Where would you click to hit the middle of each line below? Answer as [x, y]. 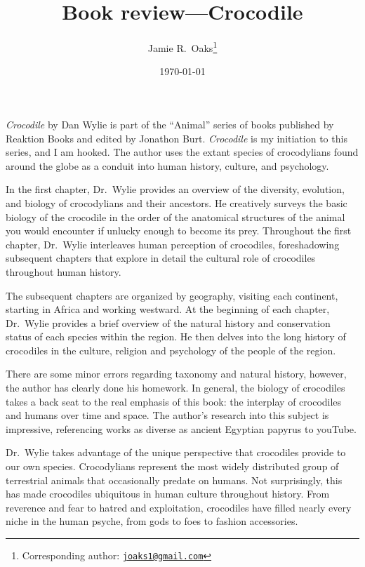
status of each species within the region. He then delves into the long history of [176, 336]
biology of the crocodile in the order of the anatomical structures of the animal [175, 216]
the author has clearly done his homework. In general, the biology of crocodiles [175, 388]
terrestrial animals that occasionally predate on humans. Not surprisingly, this [174, 480]
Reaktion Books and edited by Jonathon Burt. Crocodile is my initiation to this [177, 138]
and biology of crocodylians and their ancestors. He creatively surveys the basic [177, 202]
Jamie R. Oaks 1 [182, 47]
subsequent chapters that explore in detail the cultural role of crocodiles [161, 258]
